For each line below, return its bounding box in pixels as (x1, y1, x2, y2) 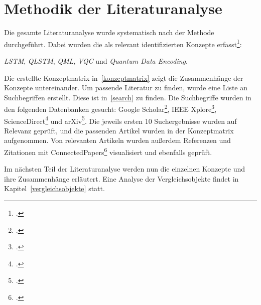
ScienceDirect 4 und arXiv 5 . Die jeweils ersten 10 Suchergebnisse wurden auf (4, 114, 237, 126)
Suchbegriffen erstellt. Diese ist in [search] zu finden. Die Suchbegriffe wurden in (4, 92, 251, 102)
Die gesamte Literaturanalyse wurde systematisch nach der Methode (4, 27, 214, 38)
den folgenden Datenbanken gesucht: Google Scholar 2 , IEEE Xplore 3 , (4, 102, 217, 114)
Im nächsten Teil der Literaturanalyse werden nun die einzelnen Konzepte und (4, 164, 245, 174)
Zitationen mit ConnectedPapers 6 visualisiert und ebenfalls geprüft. (4, 145, 212, 157)
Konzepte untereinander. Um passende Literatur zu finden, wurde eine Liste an (4, 82, 247, 93)
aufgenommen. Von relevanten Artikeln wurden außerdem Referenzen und (4, 135, 231, 145)
